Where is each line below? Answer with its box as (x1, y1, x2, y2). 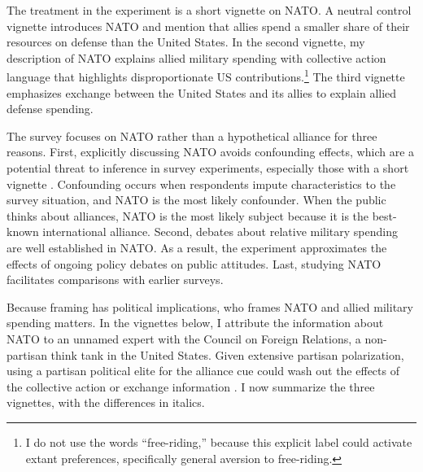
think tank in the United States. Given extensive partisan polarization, (50, 346, 404, 363)
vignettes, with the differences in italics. (7, 394, 205, 411)
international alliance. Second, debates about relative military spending (42, 223, 398, 240)
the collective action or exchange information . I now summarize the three (7, 378, 375, 395)
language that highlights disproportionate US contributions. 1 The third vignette (7, 66, 405, 85)
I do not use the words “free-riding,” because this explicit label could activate (25, 433, 412, 450)
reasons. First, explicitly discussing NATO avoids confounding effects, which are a (7, 143, 415, 160)
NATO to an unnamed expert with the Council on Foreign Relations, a (7, 330, 361, 347)
